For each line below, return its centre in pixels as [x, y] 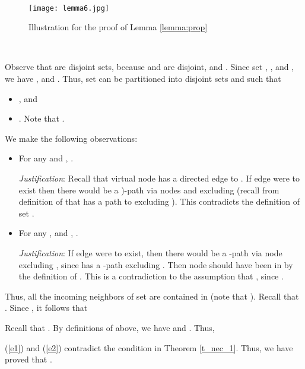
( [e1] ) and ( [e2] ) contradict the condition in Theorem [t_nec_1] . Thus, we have [149, 347]
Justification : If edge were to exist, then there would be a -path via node [150, 252]
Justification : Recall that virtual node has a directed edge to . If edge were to [159, 178]
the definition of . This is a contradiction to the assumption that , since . [151, 276]
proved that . [28, 359]
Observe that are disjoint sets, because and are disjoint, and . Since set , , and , [150, 67]
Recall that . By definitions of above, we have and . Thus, [110, 327]
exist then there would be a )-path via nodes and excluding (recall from [149, 190]
